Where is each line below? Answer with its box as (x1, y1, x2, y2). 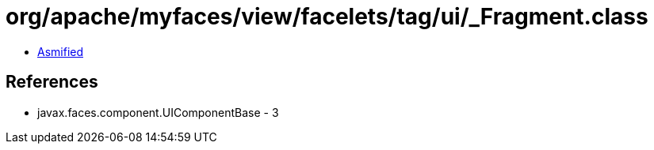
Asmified (37, 44, 84, 58)
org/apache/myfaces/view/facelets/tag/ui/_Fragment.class (6, 3, 648, 30)
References (6, 72, 98, 92)
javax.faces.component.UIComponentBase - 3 (37, 105, 279, 119)
